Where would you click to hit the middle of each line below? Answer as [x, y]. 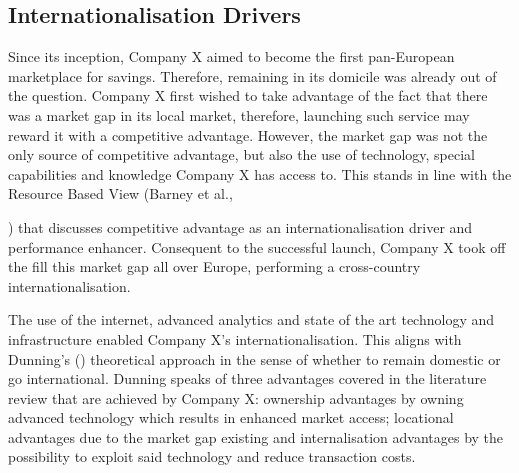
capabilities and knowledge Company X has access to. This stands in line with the [260, 173]
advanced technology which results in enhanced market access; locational [231, 417]
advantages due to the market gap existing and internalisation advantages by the [256, 436]
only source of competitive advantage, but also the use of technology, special [241, 154]
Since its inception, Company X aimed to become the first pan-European [231, 56]
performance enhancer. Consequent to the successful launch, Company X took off [257, 246]
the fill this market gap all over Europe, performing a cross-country [214, 266]
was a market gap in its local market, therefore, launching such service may [239, 114]
